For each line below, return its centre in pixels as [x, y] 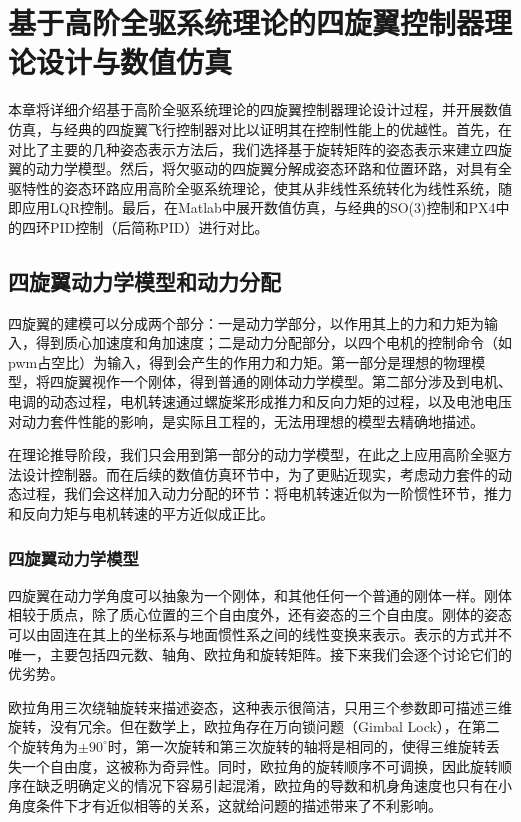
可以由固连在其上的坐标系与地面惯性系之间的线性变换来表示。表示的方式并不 [260, 634]
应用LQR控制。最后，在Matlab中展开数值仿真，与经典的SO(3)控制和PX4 [258, 207]
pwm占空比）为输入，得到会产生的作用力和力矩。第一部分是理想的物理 [240, 361]
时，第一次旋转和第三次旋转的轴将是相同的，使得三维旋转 [296, 745]
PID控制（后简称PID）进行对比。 [159, 226]
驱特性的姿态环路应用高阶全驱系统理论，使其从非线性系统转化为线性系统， [253, 187]
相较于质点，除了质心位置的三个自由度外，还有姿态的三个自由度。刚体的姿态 [260, 614]
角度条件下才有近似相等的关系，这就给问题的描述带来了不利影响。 [225, 804]
